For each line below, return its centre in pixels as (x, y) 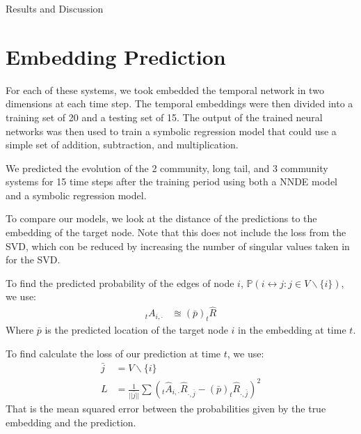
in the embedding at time (292, 330)
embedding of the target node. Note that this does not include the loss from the (176, 232)
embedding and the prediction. (71, 422)
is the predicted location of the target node (136, 330)
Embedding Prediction (116, 56)
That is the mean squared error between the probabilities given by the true (166, 408)
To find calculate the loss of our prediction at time (113, 353)
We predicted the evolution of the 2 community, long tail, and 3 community (167, 168)
